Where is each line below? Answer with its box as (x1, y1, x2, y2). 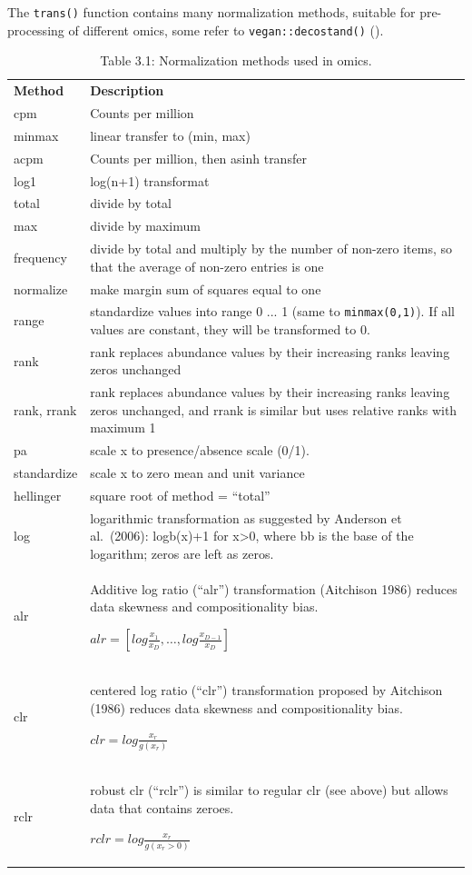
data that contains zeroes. (90, 798, 234, 817)
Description (90, 81, 164, 100)
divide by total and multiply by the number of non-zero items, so (90, 239, 452, 258)
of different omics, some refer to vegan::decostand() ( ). (68, 20, 384, 39)
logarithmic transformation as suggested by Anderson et (90, 508, 402, 527)
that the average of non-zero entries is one (90, 256, 324, 275)
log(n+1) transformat (90, 171, 210, 190)
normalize (14, 279, 68, 298)
